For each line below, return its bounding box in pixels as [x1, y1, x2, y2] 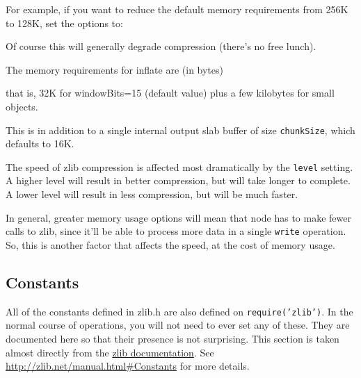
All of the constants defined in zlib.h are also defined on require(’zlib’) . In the [6, 304, 353, 318]
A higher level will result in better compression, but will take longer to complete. [6, 173, 351, 188]
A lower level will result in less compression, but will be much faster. [6, 187, 298, 202]
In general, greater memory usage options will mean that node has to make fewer [6, 210, 351, 224]
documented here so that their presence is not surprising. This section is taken [6, 331, 339, 345]
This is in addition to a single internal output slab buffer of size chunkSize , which [6, 122, 355, 137]
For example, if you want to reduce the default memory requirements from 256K [6, 2, 348, 16]
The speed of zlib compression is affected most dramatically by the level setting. [6, 159, 353, 174]
